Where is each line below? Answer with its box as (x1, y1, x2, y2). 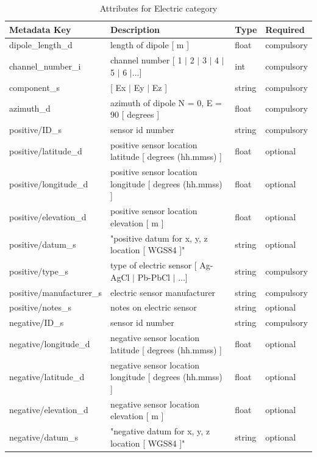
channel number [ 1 (110, 54, 182, 67)
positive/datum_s (9, 237, 76, 250)
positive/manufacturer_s (9, 286, 102, 298)
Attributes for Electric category (99, 2, 218, 14)
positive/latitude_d (9, 144, 82, 157)
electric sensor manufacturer (110, 286, 216, 298)
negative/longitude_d (9, 337, 90, 350)
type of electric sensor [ (110, 259, 197, 272)
